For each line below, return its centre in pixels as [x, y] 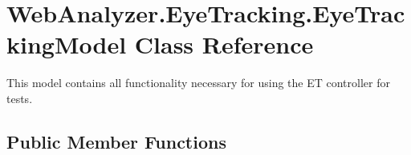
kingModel [67, 44]
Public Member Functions [116, 141]
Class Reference [224, 44]
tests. [20, 98]
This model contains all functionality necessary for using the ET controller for [198, 83]
